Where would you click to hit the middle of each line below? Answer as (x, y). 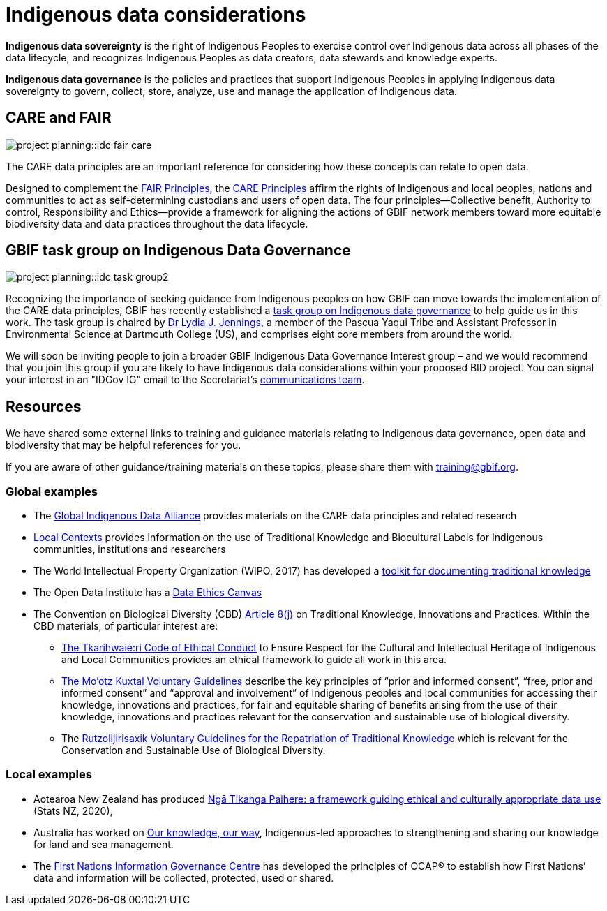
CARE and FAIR (59, 118)
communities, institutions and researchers (130, 549)
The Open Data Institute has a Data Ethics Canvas (148, 593)
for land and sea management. (104, 844)
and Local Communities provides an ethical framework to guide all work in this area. (254, 660)
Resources (44, 406)
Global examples (52, 491)
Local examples (49, 775)
